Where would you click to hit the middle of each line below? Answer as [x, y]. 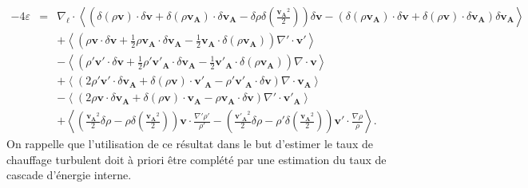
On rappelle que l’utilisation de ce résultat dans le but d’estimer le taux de [190, 144]
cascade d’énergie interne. [69, 175]
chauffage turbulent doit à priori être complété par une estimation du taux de [197, 159]
